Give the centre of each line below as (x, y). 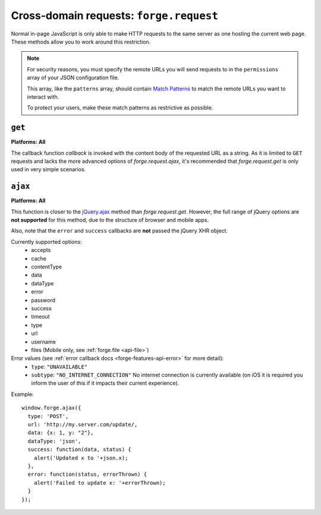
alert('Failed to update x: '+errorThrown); (100, 483)
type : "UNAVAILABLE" (59, 366)
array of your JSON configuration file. (73, 78)
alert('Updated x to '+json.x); (81, 458)
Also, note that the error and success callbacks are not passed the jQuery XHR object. (119, 231)
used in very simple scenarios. (48, 169)
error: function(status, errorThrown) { (87, 475)
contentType (47, 267)
